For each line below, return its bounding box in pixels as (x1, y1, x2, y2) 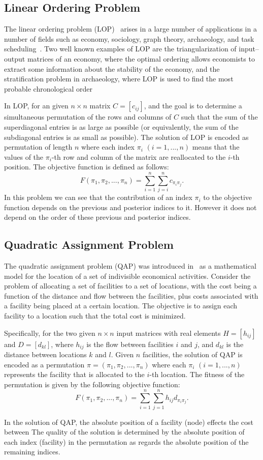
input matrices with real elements (116, 327, 221, 338)
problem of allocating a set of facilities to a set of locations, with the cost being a (4, 280, 257, 291)
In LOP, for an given (4, 100, 69, 111)
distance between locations (4, 349, 87, 360)
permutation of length (4, 141, 73, 152)
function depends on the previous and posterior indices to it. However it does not (4, 202, 257, 212)
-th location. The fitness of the (149, 369, 245, 380)
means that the (192, 141, 240, 152)
